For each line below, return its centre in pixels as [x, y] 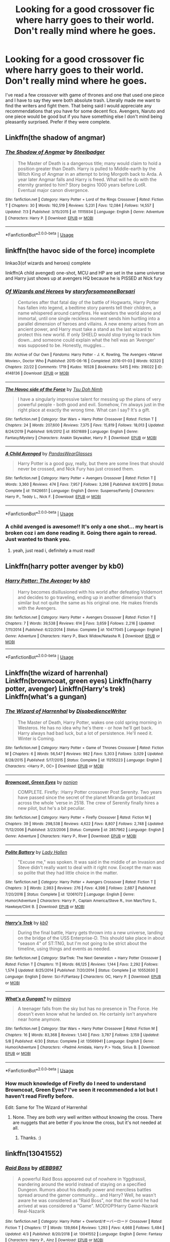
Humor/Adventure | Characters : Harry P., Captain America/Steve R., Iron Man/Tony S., [81, 901]
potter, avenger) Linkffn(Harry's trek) [65, 689]
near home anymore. [39, 1020]
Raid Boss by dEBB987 [34, 1168]
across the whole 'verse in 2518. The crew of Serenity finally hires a [88, 803]
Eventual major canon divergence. [53, 190]
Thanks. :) [31, 1138]
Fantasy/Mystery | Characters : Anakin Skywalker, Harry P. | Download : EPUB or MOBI [81, 438]
